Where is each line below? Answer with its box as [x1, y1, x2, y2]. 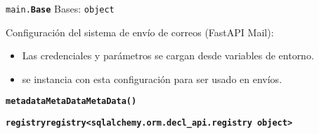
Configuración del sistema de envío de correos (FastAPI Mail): [6, 24, 274, 39]
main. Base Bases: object [6, 1, 115, 15]
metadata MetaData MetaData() [6, 96, 137, 107]
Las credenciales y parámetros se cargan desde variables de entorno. [22, 48, 314, 63]
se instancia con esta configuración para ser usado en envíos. [22, 71, 282, 86]
